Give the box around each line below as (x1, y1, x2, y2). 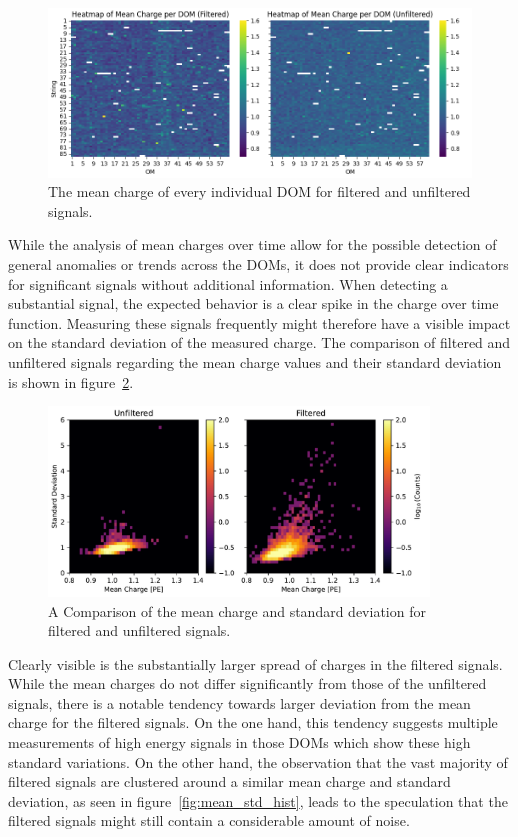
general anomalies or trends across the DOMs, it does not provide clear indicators (8, 253, 509, 274)
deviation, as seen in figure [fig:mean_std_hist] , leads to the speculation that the (8, 790, 508, 811)
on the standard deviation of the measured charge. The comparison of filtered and (8, 332, 511, 353)
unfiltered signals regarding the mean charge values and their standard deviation (8, 351, 502, 372)
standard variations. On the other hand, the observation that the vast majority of (8, 751, 508, 772)
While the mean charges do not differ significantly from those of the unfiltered (8, 673, 487, 694)
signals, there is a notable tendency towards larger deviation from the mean (8, 692, 471, 713)
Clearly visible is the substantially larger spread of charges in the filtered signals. (8, 653, 503, 674)
